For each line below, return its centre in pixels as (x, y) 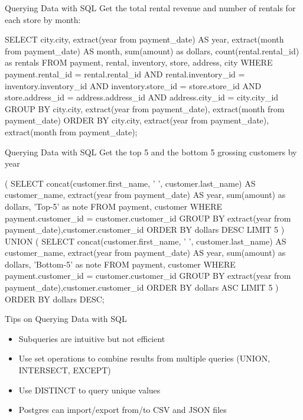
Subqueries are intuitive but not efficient (92, 338)
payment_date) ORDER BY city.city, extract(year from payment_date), (137, 120)
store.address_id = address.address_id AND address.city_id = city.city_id (142, 97)
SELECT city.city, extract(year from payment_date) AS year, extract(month (144, 39)
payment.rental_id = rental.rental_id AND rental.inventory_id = (125, 74)
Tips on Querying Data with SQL (66, 319)
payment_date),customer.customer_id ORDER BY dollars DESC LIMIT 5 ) (145, 229)
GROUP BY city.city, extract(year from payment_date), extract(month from (145, 108)
